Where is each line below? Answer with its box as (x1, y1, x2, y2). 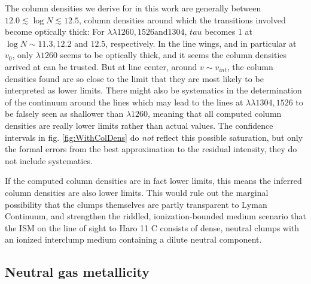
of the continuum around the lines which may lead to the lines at (5, 95, 243, 108)
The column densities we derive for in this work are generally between (5, 2, 261, 14)
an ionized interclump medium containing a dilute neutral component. (5, 233, 262, 246)
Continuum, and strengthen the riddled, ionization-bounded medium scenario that (5, 210, 306, 222)
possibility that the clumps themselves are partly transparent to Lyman (5, 198, 267, 210)
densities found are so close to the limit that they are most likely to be (5, 72, 264, 84)
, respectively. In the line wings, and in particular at (105, 37, 297, 49)
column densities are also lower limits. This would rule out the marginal (5, 186, 269, 198)
